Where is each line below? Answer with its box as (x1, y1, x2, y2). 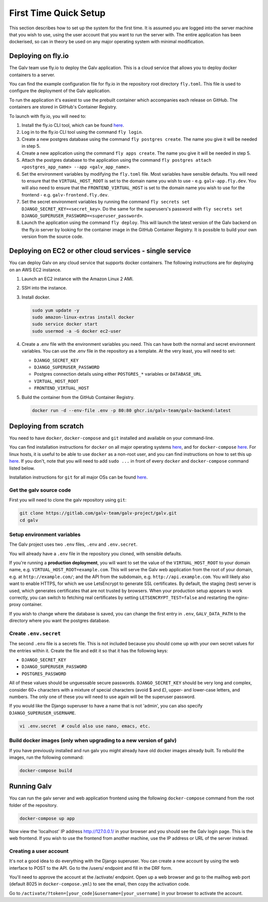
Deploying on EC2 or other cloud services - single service (9, 247, 191, 255)
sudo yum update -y (32, 307, 79, 313)
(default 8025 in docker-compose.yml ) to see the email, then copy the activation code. (9, 881, 190, 887)
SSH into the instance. (21, 285, 67, 291)
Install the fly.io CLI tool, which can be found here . (21, 122, 124, 128)
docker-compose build (19, 768, 72, 773)
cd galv (19, 517, 38, 523)
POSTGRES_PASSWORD (21, 671, 67, 677)
